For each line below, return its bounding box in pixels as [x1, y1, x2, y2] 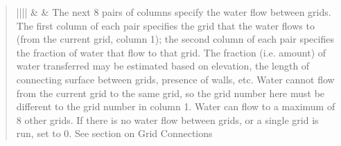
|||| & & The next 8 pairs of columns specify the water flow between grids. [16, 5, 331, 19]
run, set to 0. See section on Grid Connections [16, 126, 213, 140]
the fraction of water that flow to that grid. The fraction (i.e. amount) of [16, 45, 326, 59]
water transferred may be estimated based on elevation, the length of [16, 59, 310, 73]
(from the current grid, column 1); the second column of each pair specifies [16, 32, 334, 46]
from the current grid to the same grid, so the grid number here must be [16, 85, 325, 100]
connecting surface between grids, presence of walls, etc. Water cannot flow [16, 72, 335, 86]
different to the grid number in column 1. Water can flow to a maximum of [16, 99, 335, 114]
